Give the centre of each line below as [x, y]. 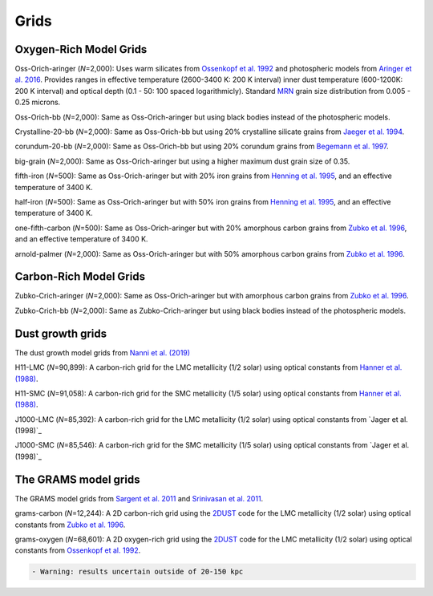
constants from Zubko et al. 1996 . [70, 525]
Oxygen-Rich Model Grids [81, 49]
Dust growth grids [61, 333]
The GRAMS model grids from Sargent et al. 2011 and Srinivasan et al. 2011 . [139, 498]
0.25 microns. [38, 102]
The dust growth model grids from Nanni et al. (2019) [103, 352]
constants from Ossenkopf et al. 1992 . [78, 550]
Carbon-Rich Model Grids [80, 277]
